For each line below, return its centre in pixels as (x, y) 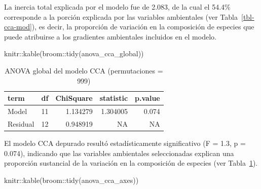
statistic (114, 98)
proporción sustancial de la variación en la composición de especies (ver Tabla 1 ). (131, 163)
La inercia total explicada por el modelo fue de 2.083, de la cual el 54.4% (117, 7)
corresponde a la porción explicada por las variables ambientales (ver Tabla (121, 16)
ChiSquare (74, 98)
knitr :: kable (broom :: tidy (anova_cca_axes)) (71, 180)
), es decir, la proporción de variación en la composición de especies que (143, 27)
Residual (21, 123)
